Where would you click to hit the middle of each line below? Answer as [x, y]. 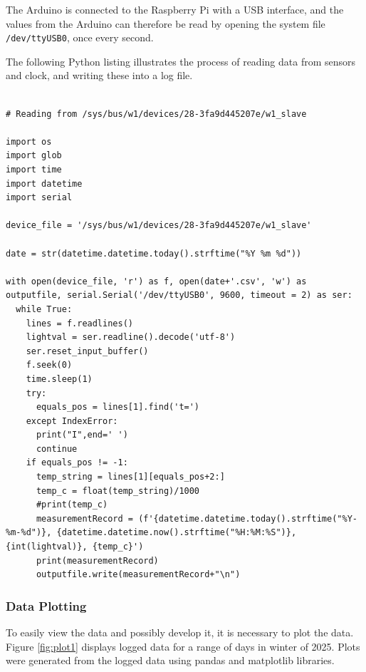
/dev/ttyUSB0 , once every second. [80, 37]
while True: [44, 309]
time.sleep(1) [59, 379]
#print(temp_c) [72, 505]
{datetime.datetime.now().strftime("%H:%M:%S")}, [177, 533]
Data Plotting [46, 605]
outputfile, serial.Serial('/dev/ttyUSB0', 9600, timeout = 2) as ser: [179, 295]
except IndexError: [72, 421]
